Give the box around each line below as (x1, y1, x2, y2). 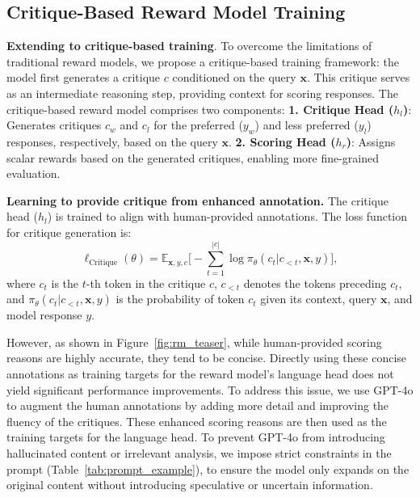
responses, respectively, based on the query (6, 133, 218, 150)
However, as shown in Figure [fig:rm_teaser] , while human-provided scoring (6, 333, 382, 350)
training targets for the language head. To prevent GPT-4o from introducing (6, 428, 385, 445)
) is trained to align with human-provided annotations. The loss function (47, 208, 408, 225)
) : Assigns (346, 133, 396, 150)
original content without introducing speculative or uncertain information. (6, 476, 373, 493)
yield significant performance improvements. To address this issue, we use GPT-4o (6, 381, 414, 398)
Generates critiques (6, 116, 102, 133)
